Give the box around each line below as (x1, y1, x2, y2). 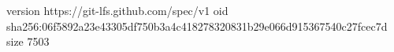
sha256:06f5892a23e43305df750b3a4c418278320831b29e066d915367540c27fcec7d (6, 17, 388, 34)
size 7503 (6, 33, 50, 50)
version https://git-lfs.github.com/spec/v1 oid (6, 2, 229, 18)
